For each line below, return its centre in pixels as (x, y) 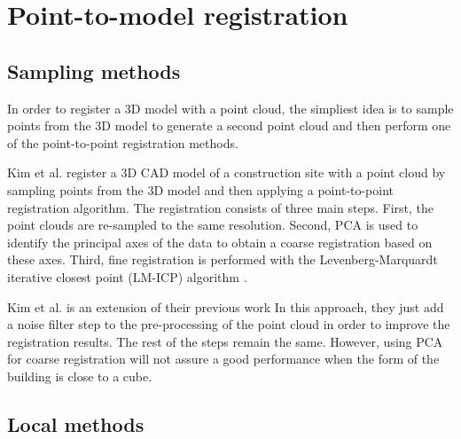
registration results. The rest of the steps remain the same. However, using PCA (225, 341)
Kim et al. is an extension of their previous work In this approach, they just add (226, 306)
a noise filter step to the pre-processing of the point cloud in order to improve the (229, 324)
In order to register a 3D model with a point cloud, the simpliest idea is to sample (230, 108)
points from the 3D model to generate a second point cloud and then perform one (229, 125)
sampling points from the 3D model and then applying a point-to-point (201, 189)
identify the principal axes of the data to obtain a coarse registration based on (220, 242)
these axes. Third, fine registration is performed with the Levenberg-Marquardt (223, 259)
